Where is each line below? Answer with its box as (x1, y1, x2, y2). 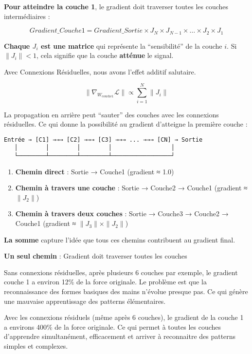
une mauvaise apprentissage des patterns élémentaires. (4, 296, 166, 306)
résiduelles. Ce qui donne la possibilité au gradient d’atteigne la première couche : (4, 119, 248, 129)
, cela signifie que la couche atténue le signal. (36, 50, 174, 60)
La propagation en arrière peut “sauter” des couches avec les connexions (4, 109, 219, 119)
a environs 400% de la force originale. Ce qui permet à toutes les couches (4, 321, 221, 332)
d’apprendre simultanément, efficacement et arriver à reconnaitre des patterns (4, 331, 236, 341)
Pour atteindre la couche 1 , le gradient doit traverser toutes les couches (4, 1, 229, 11)
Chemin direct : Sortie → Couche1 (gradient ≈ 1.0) (15, 166, 174, 176)
